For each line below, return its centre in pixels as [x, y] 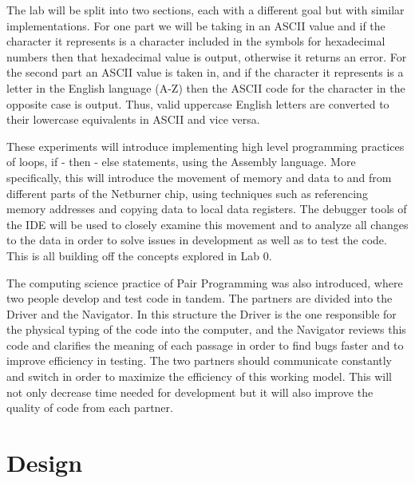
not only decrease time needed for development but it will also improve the [190, 392]
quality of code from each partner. [90, 408]
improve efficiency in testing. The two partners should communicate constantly [199, 360]
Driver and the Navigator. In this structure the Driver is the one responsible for [202, 313]
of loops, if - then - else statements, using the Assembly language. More [181, 162]
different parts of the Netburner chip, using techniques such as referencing [187, 193]
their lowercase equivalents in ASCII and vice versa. [133, 119]
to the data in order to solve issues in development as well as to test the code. [197, 240]
